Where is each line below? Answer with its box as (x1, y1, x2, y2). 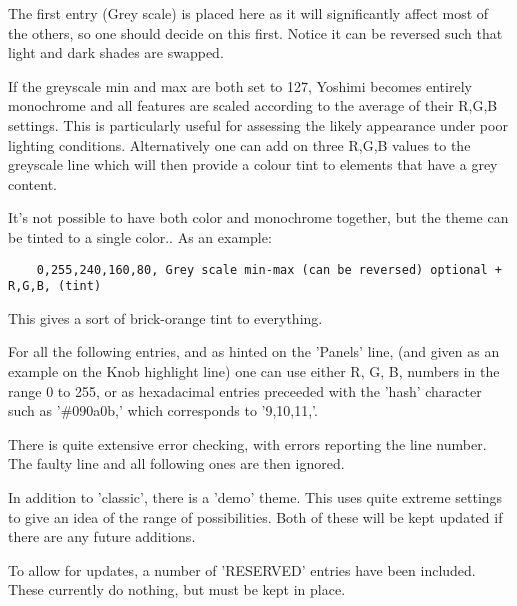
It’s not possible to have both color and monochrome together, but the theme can (8, 207, 509, 228)
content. (8, 173, 57, 194)
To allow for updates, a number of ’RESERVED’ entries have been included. (8, 559, 476, 580)
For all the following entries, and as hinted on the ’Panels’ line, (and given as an (8, 341, 500, 362)
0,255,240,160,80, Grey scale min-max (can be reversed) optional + (36, 262, 502, 277)
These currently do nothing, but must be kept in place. (8, 579, 346, 600)
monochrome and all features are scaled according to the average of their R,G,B (8, 95, 498, 116)
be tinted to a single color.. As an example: (8, 226, 272, 247)
